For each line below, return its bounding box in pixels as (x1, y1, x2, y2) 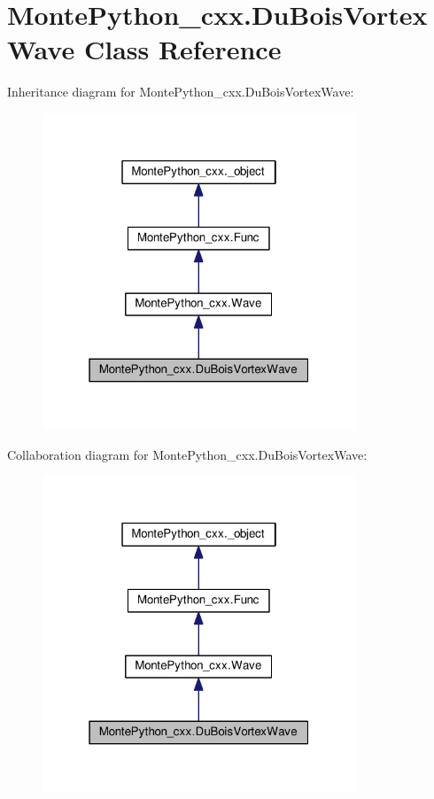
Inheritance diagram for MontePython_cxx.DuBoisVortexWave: (7, 82, 354, 101)
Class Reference (83, 31, 282, 67)
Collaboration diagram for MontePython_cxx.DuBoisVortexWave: (7, 445, 368, 463)
